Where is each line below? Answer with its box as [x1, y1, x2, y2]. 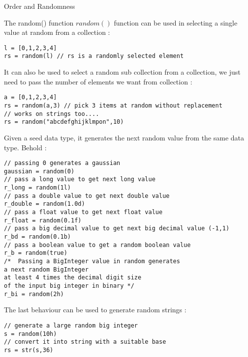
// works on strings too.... [4, 110, 99, 117]
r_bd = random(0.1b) [4, 233, 71, 240]
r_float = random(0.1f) [4, 217, 82, 224]
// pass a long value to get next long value [4, 176, 155, 183]
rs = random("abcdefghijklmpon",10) [4, 118, 124, 126]
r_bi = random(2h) [4, 290, 64, 298]
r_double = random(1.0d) [4, 200, 85, 208]
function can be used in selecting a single [114, 17, 238, 27]
